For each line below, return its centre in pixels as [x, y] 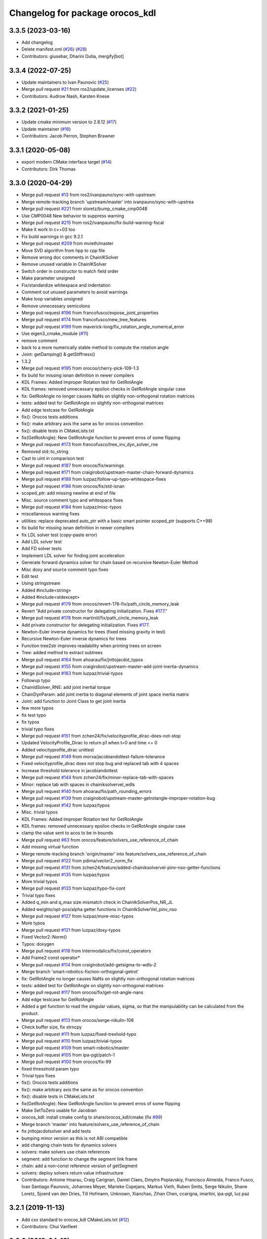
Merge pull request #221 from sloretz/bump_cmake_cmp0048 [85, 209]
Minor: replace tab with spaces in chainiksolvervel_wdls [78, 784]
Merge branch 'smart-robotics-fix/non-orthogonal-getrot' [80, 972]
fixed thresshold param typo [50, 1069]
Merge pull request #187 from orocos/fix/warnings [73, 465]
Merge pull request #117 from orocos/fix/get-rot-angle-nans [82, 992]
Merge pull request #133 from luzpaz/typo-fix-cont [73, 888]
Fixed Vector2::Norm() [44, 937]
